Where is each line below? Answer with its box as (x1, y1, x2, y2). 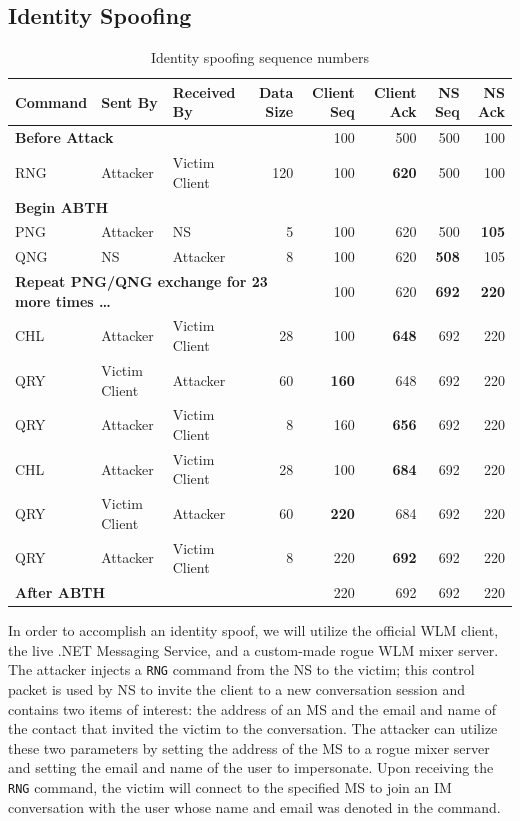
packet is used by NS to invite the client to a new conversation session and (8, 679, 466, 700)
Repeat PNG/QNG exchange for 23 (15, 271, 268, 292)
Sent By (101, 91, 158, 112)
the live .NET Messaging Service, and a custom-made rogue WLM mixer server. (8, 639, 499, 660)
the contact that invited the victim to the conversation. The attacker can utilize (8, 718, 498, 739)
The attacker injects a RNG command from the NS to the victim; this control (8, 659, 475, 680)
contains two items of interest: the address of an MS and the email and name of (8, 698, 497, 719)
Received (172, 81, 236, 102)
